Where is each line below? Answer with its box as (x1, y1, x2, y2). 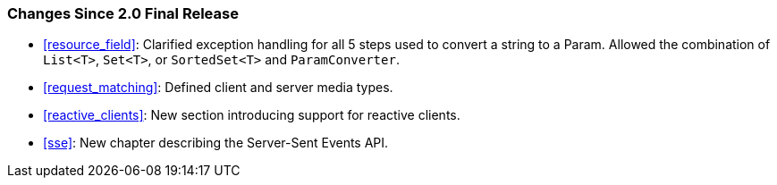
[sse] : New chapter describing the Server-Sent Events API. (43, 135, 389, 151)
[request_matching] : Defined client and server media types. (43, 80, 393, 96)
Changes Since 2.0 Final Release (7, 4, 239, 22)
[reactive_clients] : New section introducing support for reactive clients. (43, 107, 460, 123)
